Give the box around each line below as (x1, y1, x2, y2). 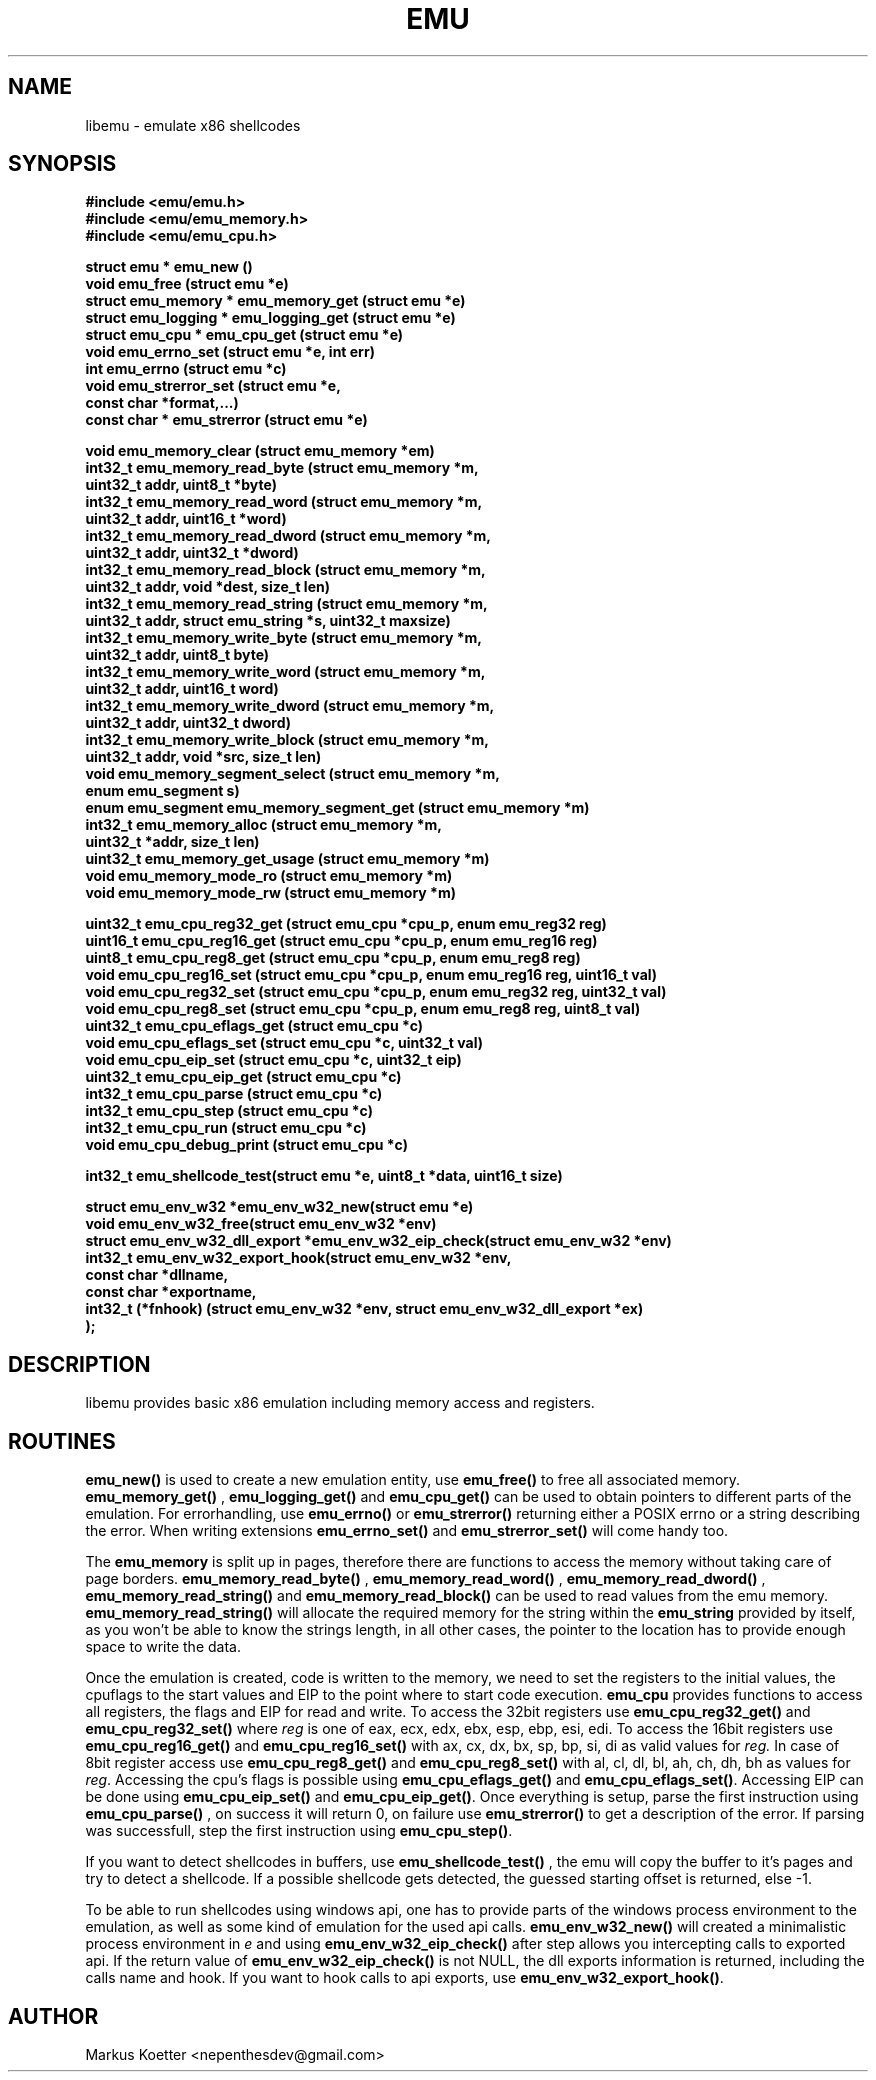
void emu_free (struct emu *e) (85, 275, 289, 293)
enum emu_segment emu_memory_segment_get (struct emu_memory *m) (85, 799, 590, 817)
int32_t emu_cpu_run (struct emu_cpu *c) (85, 1119, 367, 1137)
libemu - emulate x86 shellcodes (85, 116, 301, 134)
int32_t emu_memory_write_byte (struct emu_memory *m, (85, 629, 482, 647)
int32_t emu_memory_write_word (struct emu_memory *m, (85, 663, 486, 681)
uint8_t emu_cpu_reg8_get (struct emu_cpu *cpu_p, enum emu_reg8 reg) (85, 949, 581, 967)
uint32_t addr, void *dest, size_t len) (85, 578, 331, 596)
